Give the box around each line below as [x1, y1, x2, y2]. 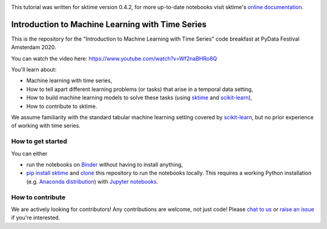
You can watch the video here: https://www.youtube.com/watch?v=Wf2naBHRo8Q [11, 55, 217, 62]
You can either [11, 150, 48, 157]
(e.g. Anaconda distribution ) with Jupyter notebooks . [26, 178, 159, 185]
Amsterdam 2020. [11, 44, 57, 51]
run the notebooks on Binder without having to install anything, [26, 161, 183, 168]
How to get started [11, 137, 68, 145]
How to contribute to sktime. [26, 102, 97, 110]
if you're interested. [11, 214, 61, 221]
